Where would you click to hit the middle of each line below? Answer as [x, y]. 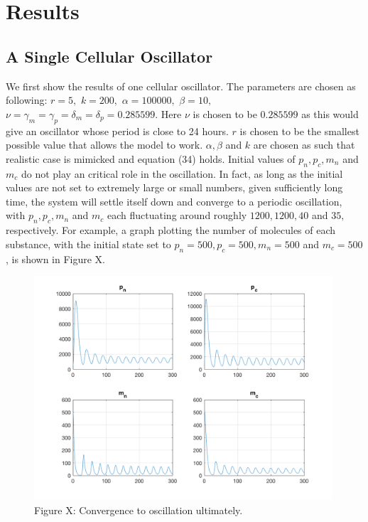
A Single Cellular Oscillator [109, 56]
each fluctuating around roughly [177, 215]
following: [27, 100]
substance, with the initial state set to [88, 244]
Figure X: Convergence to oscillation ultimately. [139, 510]
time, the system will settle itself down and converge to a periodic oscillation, [174, 201]
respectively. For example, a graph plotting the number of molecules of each [171, 230]
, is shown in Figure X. [55, 259]
